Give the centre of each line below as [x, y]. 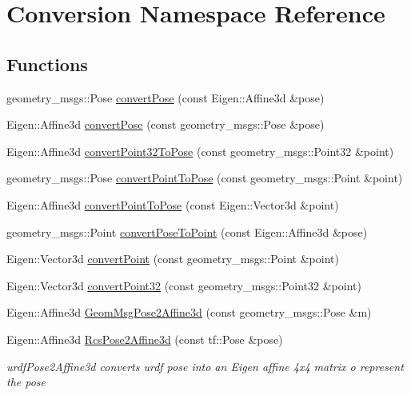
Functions [47, 64]
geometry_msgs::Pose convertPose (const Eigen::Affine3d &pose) [166, 97]
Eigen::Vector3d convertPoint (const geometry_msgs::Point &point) [173, 259]
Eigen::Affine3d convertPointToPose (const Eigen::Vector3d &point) [173, 204]
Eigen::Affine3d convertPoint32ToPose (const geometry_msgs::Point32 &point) [200, 151]
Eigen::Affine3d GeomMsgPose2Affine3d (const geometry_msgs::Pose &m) [189, 312]
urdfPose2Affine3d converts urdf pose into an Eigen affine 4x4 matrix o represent [205, 366]
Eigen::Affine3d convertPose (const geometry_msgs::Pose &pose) [166, 124]
